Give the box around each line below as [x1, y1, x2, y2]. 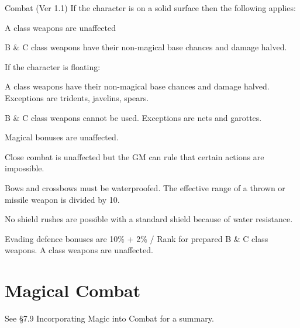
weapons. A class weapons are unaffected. [5, 244, 153, 256]
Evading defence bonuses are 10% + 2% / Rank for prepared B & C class [5, 232, 268, 244]
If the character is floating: [5, 60, 101, 72]
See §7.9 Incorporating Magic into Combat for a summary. [5, 312, 214, 324]
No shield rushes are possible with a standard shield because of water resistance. [5, 213, 293, 225]
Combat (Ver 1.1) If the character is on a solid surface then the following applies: [5, 2, 296, 13]
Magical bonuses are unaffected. [5, 131, 119, 143]
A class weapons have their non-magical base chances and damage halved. [5, 80, 270, 92]
